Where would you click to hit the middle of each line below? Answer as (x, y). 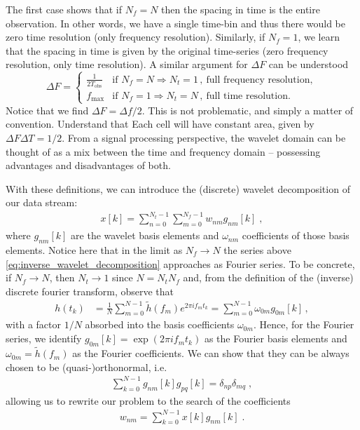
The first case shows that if (64, 9)
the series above (257, 250)
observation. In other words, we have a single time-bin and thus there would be (176, 23)
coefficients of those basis (296, 235)
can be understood (309, 64)
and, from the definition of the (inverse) (268, 277)
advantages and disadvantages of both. (88, 165)
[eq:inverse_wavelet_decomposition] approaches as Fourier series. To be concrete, (180, 263)
